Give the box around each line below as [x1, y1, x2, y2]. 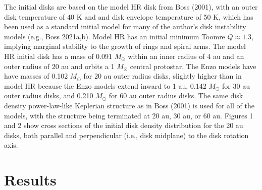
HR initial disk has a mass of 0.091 [4, 50, 112, 61]
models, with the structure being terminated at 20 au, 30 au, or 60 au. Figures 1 [4, 110, 253, 120]
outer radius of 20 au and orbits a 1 [4, 60, 115, 71]
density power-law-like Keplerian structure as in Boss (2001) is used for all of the [4, 100, 254, 110]
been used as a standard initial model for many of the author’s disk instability [4, 21, 246, 32]
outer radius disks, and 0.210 [4, 90, 93, 101]
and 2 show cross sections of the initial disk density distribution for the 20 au [4, 120, 243, 131]
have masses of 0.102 [4, 71, 68, 81]
